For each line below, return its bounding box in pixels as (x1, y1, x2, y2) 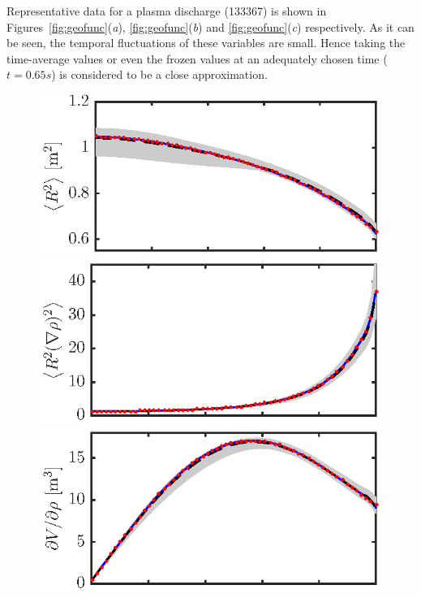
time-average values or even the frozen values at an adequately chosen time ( (6, 50, 388, 67)
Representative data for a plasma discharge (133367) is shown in (6, 2, 327, 19)
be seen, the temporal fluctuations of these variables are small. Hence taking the (6, 34, 406, 51)
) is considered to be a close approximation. (51, 66, 268, 83)
